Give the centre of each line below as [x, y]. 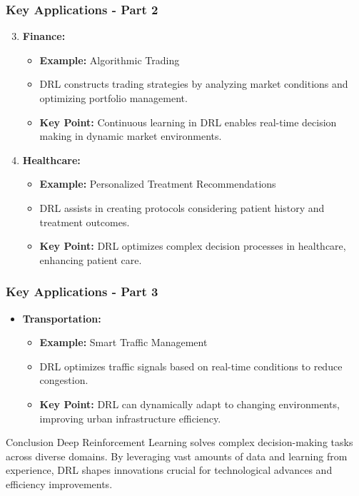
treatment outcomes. [85, 222]
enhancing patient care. [91, 259]
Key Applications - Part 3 [82, 292]
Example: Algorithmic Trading [110, 60]
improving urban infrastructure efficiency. [130, 418]
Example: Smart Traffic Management [123, 342]
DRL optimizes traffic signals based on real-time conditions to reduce [191, 366]
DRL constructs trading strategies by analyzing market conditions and [194, 84]
